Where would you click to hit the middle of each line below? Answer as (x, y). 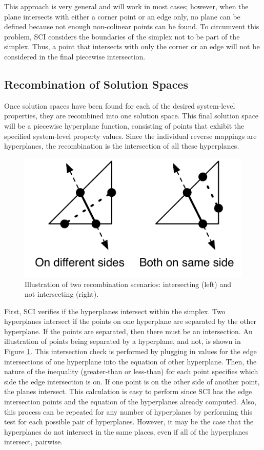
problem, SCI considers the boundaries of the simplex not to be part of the (122, 36)
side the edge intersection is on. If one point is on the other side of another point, (132, 381)
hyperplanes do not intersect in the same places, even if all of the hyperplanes (126, 431)
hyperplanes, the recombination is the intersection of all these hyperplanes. (122, 146)
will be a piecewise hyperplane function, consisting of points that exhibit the (124, 125)
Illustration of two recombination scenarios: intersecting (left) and (128, 284)
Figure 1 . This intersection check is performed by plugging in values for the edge (130, 351)
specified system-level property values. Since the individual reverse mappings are (130, 136)
